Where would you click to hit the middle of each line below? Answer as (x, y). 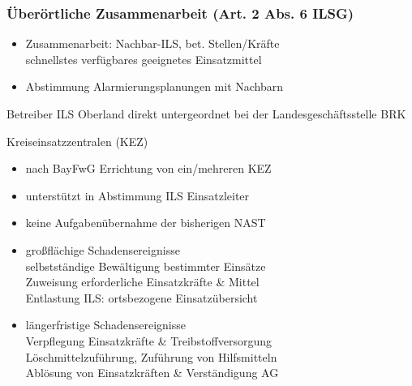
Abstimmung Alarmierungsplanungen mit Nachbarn (154, 86)
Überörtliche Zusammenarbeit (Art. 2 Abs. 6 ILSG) (180, 13)
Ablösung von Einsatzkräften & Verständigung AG (152, 373)
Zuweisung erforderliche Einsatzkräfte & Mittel (142, 282)
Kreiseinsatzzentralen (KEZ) (77, 141)
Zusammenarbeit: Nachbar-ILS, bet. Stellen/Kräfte (152, 43)
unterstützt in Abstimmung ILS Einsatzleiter (137, 195)
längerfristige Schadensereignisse (106, 325)
